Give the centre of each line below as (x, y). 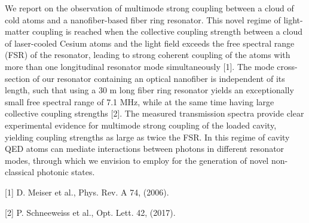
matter (17, 31)
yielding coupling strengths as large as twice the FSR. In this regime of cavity (147, 137)
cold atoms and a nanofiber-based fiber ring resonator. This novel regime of (143, 19)
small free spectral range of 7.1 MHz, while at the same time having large (140, 101)
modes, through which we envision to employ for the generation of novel (137, 160)
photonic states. (66, 172)
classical (20, 172)
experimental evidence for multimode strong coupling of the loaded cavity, (141, 125)
